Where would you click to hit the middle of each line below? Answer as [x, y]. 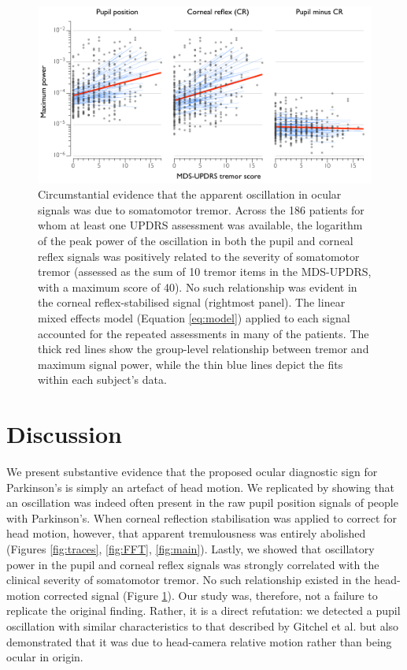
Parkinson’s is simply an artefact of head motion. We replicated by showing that [201, 487]
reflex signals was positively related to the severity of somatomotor [199, 256]
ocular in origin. [45, 657]
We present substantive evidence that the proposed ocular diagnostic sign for [192, 472]
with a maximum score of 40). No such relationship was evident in [198, 287]
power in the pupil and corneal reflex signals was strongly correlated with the [193, 564]
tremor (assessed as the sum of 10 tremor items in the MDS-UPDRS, [205, 272]
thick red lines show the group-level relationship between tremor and [203, 349]
